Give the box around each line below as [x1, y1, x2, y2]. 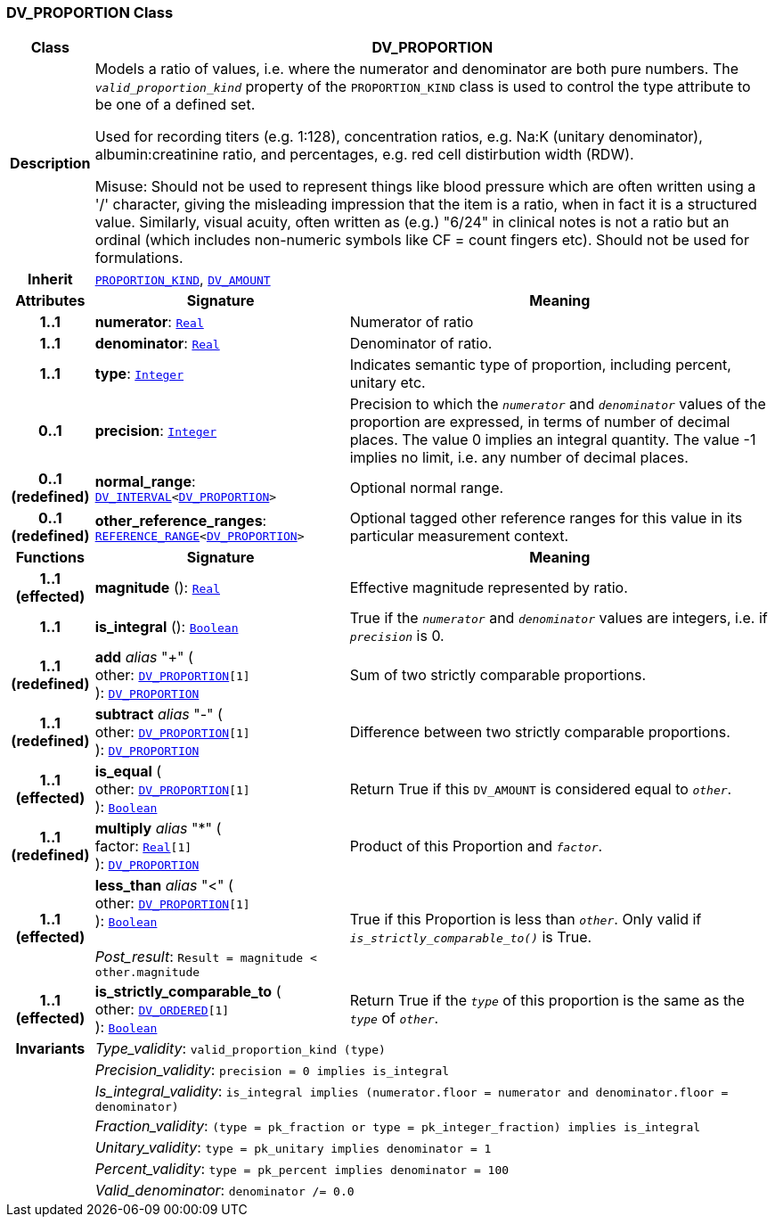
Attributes [15, 292, 86, 310]
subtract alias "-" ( [94, 705, 223, 724]
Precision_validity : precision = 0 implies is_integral [94, 1061, 450, 1080]
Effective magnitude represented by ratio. [349, 579, 628, 597]
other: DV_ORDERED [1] [94, 1000, 230, 1019]
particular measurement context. [349, 527, 569, 546]
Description [10, 154, 91, 173]
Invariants [15, 1039, 86, 1058]
